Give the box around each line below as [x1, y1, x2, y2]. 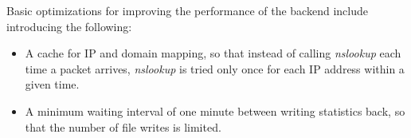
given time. [25, 76, 80, 93]
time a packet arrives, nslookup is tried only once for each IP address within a [25, 60, 405, 77]
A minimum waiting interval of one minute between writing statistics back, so [25, 102, 405, 119]
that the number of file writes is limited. [25, 118, 221, 135]
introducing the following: [6, 18, 132, 34]
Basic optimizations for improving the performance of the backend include [6, 2, 368, 18]
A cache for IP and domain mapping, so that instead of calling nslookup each [25, 45, 401, 61]
